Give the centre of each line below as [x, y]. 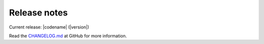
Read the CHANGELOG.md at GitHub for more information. [68, 36]
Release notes [38, 13]
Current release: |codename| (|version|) [49, 27]
